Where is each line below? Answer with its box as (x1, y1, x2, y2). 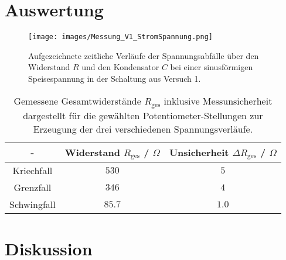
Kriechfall (12, 164, 53, 178)
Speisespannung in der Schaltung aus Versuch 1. (28, 72, 201, 84)
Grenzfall (13, 181, 52, 195)
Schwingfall (9, 197, 56, 212)
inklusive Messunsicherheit (164, 93, 273, 108)
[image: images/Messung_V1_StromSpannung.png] (28, 33, 213, 41)
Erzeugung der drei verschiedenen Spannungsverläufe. (33, 122, 253, 136)
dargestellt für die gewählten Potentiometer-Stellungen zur (23, 108, 263, 122)
